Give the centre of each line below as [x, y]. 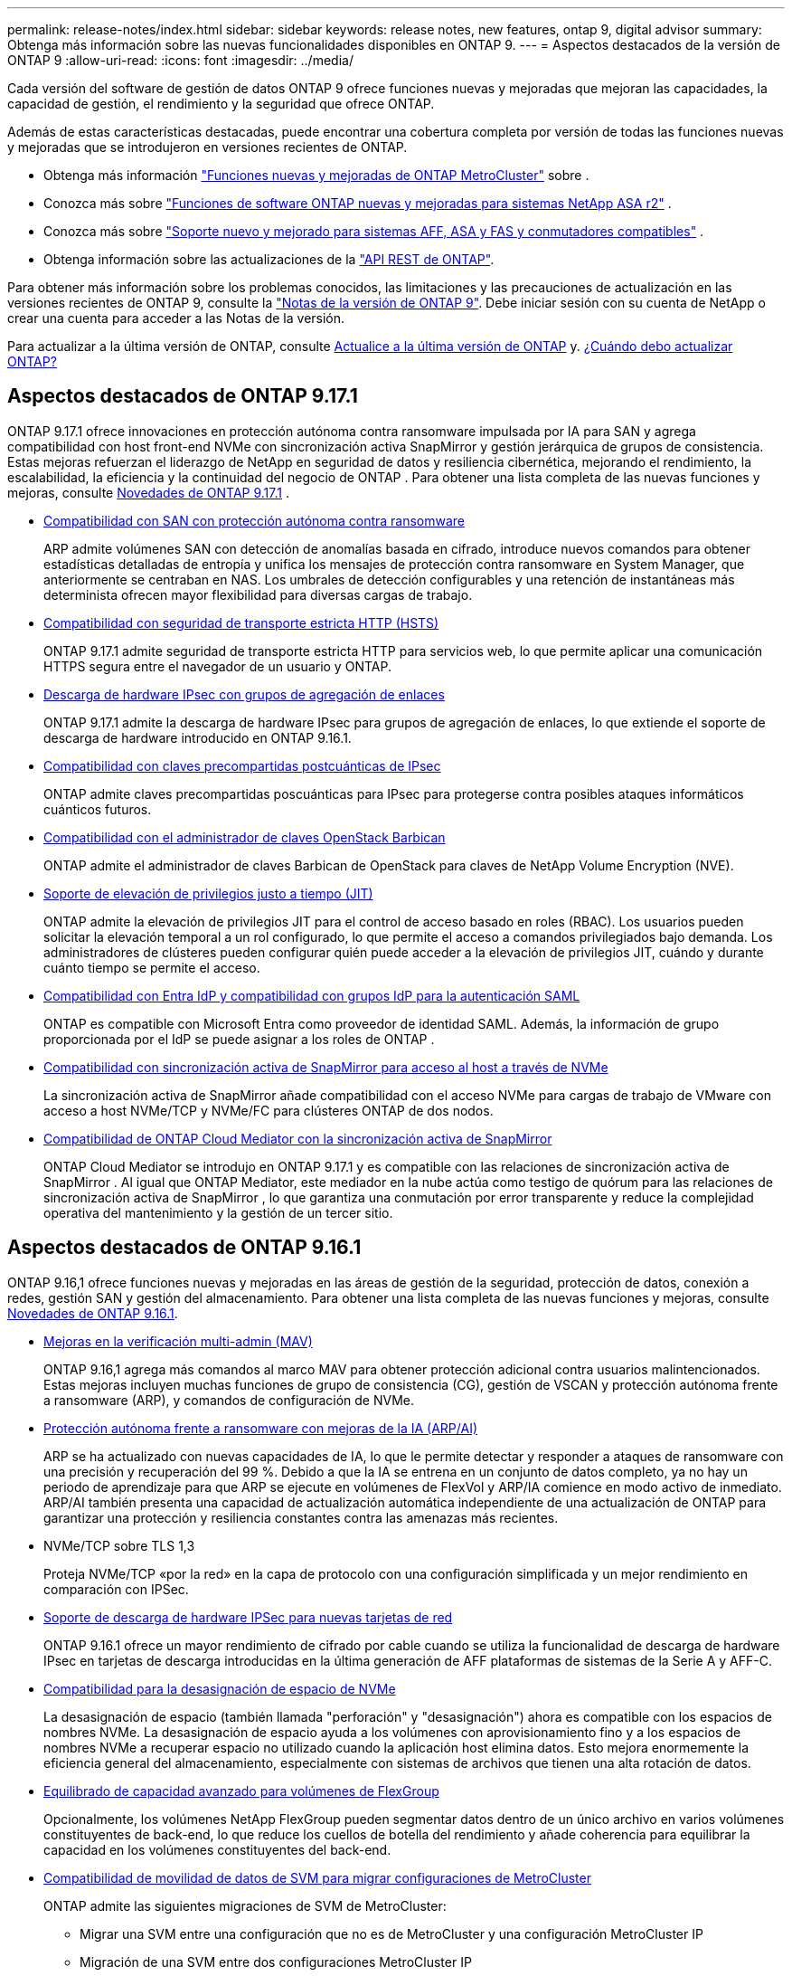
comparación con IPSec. [116, 1589]
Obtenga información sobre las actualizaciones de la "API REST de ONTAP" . [269, 259]
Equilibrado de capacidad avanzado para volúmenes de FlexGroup [241, 1791]
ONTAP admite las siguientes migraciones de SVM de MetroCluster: [245, 1905]
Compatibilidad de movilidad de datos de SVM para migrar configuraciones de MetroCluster [317, 1877]
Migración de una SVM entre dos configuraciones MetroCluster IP [276, 1962]
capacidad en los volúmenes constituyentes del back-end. [217, 1849]
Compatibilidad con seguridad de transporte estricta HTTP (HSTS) [241, 622]
